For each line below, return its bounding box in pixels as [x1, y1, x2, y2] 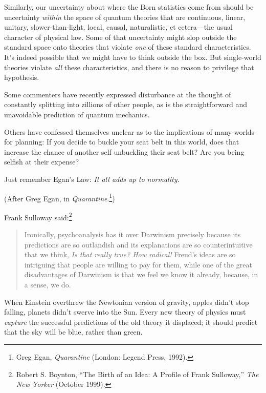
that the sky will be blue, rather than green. [4, 326, 143, 337]
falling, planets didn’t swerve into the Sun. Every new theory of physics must [4, 306, 246, 317]
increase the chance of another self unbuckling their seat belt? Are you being [4, 146, 245, 157]
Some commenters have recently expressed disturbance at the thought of [4, 89, 231, 99]
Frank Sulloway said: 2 [4, 210, 72, 222]
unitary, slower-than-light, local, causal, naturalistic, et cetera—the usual [4, 22, 233, 32]
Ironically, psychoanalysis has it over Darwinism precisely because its [24, 229, 241, 239]
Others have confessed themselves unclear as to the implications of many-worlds [4, 126, 255, 137]
